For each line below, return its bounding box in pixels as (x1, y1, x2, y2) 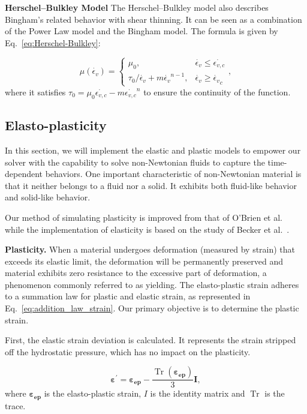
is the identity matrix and (150, 387, 245, 400)
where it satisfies (5, 85, 66, 98)
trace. (5, 399, 26, 412)
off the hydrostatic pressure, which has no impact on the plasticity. (5, 345, 251, 358)
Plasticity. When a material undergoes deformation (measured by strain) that (5, 243, 296, 256)
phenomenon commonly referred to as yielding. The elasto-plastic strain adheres (5, 278, 299, 290)
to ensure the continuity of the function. (143, 85, 291, 98)
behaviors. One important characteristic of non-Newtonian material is (45, 167, 302, 180)
